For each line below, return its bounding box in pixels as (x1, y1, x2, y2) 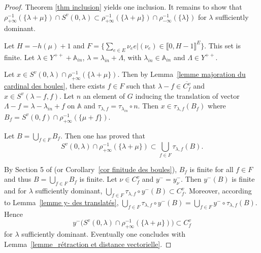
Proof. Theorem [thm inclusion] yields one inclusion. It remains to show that (4, 2, 242, 12)
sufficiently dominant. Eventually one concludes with (21, 229, 186, 239)
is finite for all (189, 163, 234, 174)
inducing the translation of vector (135, 90, 240, 101)
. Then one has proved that (60, 130, 145, 140)
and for (4, 185, 27, 196)
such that (126, 80, 156, 91)
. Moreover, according (184, 185, 252, 196)
